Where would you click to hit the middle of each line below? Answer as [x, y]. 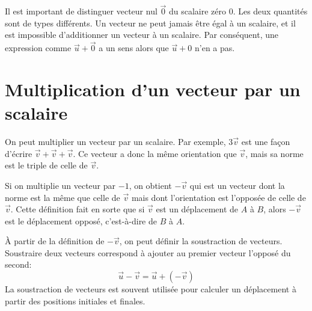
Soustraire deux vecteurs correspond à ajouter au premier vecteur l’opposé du [148, 252]
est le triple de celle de [46, 165]
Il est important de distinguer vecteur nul [81, 11]
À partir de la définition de [55, 241]
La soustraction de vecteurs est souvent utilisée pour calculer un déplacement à [151, 289]
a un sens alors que [134, 48]
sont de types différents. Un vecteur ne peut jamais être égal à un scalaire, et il [150, 23]
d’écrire [19, 153]
